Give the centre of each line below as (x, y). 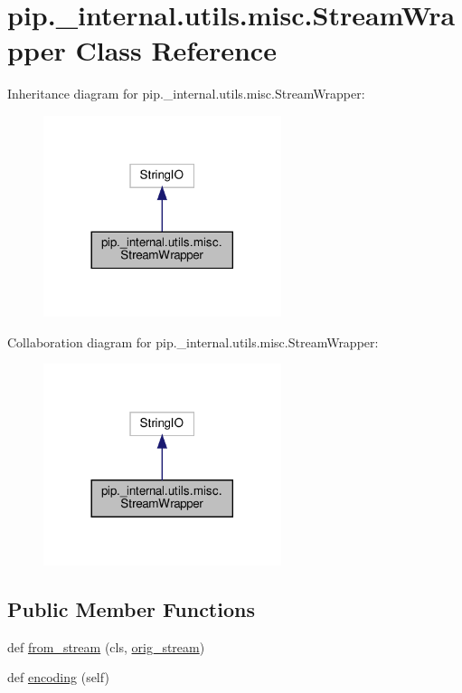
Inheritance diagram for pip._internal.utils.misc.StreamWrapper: (186, 94)
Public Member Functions (131, 608)
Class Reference (176, 50)
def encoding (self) (58, 677)
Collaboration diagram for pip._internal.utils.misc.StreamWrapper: (193, 342)
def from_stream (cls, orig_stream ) (106, 646)
